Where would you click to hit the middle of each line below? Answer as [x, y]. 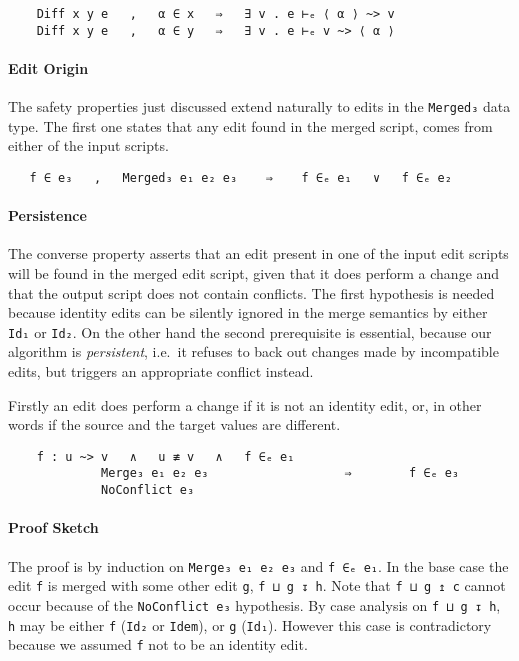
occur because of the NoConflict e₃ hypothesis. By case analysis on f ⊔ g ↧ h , [254, 604]
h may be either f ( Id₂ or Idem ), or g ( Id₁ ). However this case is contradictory [250, 624]
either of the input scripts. [88, 145]
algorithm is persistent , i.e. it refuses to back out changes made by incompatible [253, 351]
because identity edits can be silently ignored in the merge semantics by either [248, 312]
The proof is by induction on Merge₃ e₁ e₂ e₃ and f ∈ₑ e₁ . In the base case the [258, 565]
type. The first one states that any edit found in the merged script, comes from [250, 125]
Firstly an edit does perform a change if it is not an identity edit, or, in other [245, 404]
